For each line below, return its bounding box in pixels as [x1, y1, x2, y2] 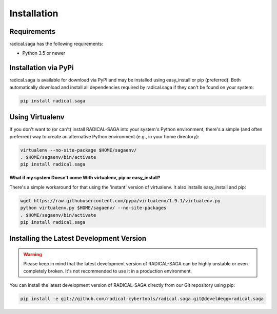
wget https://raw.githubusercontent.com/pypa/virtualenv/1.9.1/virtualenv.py [20, 198, 221, 203]
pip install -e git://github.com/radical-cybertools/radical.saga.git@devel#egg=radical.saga [20, 296, 264, 302]
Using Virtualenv [9, 113, 65, 121]
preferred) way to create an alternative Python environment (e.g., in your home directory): [9, 133, 200, 139]
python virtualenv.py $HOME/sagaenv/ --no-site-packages [20, 205, 167, 211]
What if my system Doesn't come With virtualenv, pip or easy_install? [9, 175, 161, 181]
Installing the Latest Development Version [9, 234, 146, 243]
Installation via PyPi [9, 64, 74, 72]
